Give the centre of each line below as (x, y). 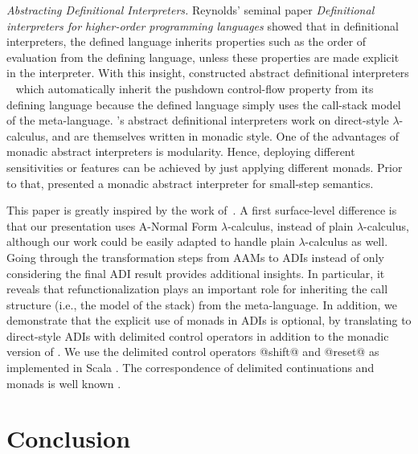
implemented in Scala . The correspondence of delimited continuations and (191, 368)
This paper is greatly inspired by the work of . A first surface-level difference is (202, 210)
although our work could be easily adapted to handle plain (151, 241)
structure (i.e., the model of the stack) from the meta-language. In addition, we (202, 304)
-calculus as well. (346, 241)
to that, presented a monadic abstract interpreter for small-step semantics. (190, 183)
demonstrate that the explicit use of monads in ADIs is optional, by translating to (209, 320)
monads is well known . (64, 383)
